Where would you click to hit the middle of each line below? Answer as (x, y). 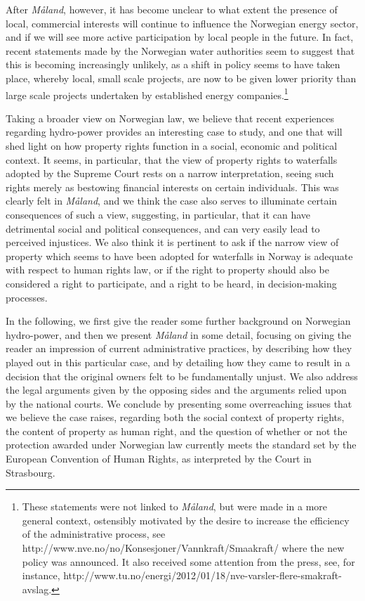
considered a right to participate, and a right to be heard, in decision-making (171, 283)
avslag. (37, 589)
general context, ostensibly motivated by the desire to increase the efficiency (186, 520)
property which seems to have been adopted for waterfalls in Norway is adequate (179, 256)
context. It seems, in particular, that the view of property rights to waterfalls (172, 159)
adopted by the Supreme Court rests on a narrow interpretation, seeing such (170, 173)
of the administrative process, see (94, 534)
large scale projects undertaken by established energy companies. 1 (147, 93)
